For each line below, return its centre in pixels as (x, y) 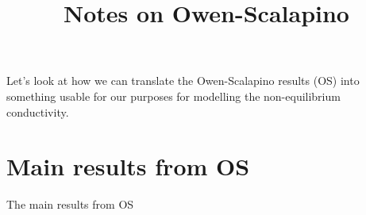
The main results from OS (70, 204)
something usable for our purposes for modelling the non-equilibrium (173, 96)
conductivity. (38, 111)
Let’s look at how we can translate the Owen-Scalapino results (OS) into (183, 81)
